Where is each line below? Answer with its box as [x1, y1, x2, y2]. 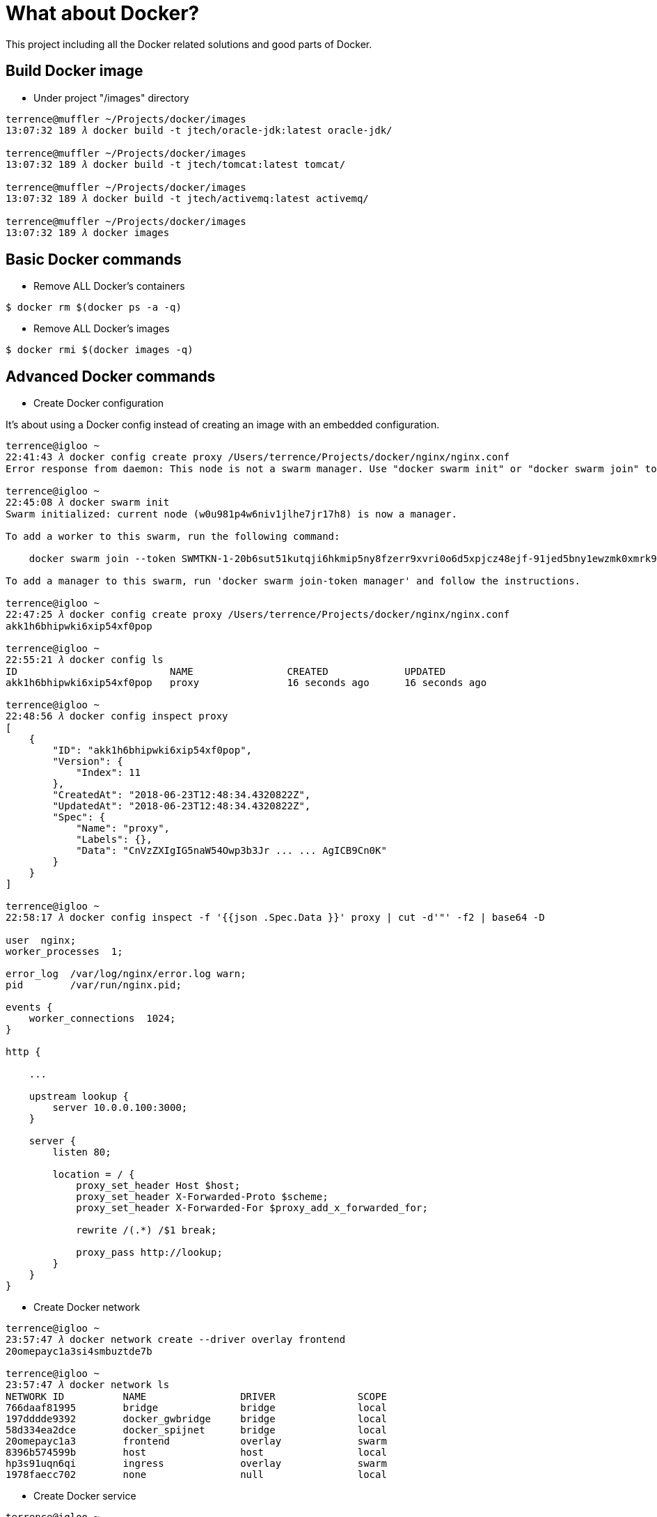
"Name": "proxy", [76, 823, 171, 834]
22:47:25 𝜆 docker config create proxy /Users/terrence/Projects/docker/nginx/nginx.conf [6, 609, 510, 621]
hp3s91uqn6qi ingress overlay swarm [6, 1458, 387, 1470]
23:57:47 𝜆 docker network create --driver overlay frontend [6, 1334, 346, 1346]
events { [6, 1002, 53, 1013]
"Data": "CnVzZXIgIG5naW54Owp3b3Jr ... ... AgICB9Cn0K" [76, 845, 387, 857]
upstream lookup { [29, 1091, 129, 1103]
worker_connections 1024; [29, 1013, 176, 1025]
